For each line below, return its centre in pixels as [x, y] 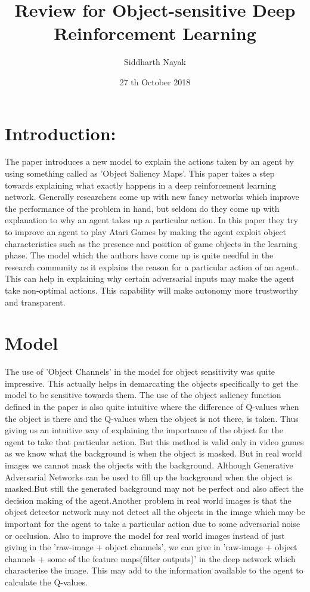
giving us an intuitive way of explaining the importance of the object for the [144, 430]
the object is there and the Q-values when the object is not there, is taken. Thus [152, 418]
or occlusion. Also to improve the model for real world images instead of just [145, 535]
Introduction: [61, 133]
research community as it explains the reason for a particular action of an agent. [152, 266]
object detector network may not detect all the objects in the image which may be [155, 512]
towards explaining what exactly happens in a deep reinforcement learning [141, 185]
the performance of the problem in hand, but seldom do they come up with [142, 208]
